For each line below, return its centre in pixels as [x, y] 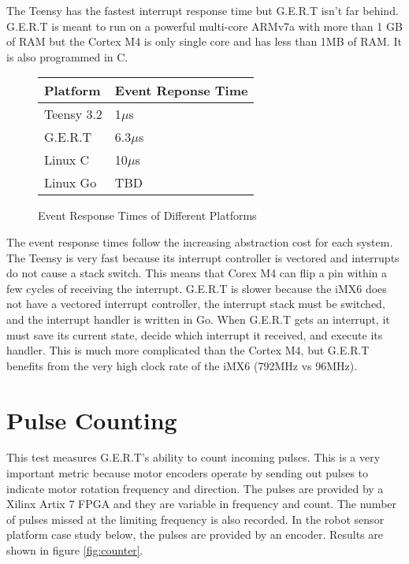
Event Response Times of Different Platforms [147, 215]
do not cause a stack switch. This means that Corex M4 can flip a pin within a [197, 273]
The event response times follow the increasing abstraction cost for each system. [200, 241]
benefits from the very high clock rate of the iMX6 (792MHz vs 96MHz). [182, 365]
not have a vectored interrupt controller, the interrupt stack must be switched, [196, 304]
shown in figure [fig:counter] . [75, 550]
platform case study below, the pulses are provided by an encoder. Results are [195, 534]
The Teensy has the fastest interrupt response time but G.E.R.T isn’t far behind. [203, 10]
